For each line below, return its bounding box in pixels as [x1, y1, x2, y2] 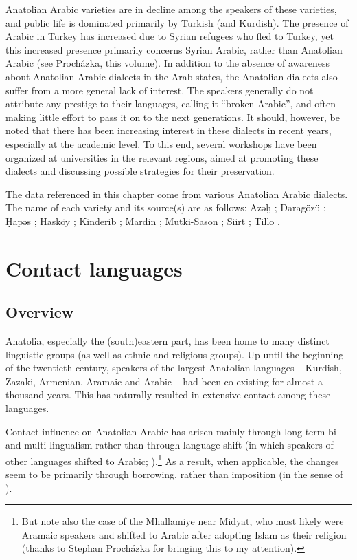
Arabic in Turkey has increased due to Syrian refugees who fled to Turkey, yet [5, 29, 334, 43]
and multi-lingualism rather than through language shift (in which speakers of [5, 438, 334, 452]
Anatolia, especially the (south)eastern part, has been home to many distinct [5, 334, 330, 348]
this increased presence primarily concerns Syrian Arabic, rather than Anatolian [5, 42, 343, 56]
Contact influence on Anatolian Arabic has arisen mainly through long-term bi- [5, 424, 340, 438]
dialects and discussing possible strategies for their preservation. [5, 164, 275, 178]
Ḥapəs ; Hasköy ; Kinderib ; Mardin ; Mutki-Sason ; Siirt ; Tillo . [5, 213, 280, 228]
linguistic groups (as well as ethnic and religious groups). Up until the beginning [5, 347, 344, 361]
